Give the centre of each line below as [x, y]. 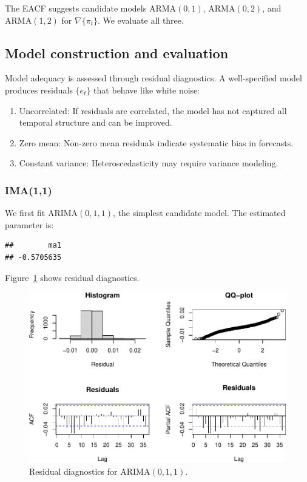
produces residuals [39, 90]
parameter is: [29, 224]
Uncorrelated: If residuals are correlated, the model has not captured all [153, 110]
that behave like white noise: [147, 90]
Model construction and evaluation [117, 53]
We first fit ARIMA [42, 213]
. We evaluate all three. [140, 20]
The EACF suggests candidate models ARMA [91, 8]
